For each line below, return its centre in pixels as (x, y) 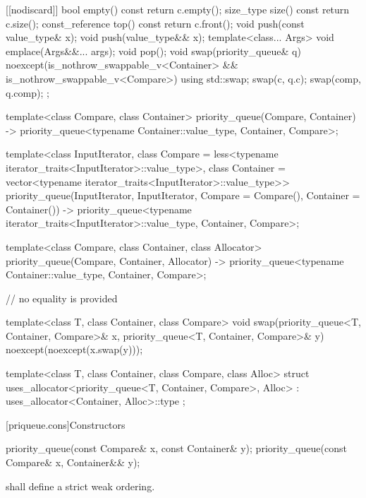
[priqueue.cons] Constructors (66, 424)
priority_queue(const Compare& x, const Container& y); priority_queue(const (176, 448)
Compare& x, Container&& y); (73, 462)
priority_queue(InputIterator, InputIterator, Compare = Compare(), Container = (183, 195)
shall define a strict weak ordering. (80, 486)
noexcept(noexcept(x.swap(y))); (74, 349)
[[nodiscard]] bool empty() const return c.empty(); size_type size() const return (178, 9)
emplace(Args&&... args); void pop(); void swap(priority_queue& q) (153, 51)
